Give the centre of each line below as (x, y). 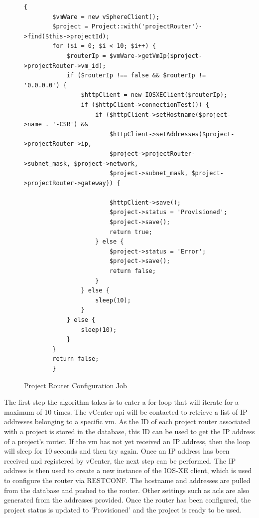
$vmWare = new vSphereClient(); (106, 17)
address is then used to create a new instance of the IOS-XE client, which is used (128, 470)
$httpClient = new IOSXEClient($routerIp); (154, 95)
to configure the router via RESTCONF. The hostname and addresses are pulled (127, 480)
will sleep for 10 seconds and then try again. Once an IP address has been (117, 451)
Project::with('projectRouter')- (147, 27)
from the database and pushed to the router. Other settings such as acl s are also (127, 490)
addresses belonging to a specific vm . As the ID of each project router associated (127, 421)
